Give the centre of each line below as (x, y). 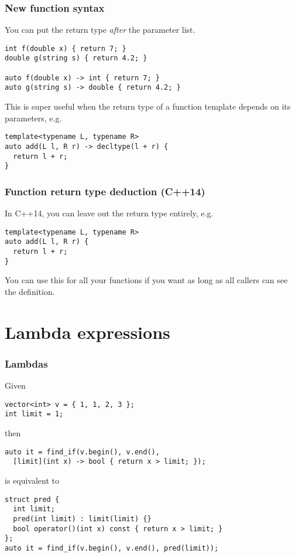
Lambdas (26, 363)
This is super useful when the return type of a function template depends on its (148, 106)
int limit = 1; (34, 414)
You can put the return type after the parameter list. (100, 30)
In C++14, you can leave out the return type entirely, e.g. (109, 213)
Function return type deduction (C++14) (105, 191)
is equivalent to (32, 480)
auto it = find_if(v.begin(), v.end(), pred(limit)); (112, 548)
